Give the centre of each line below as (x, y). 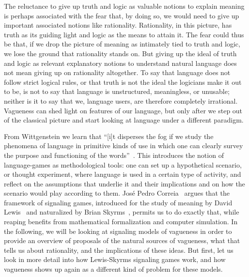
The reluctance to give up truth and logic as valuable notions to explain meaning (124, 6)
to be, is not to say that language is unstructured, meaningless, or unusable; (117, 91)
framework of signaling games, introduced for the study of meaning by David (118, 202)
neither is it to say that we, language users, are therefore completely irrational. (121, 100)
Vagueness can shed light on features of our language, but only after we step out (123, 110)
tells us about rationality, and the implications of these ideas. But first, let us (119, 250)
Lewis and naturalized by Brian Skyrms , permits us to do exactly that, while (122, 212)
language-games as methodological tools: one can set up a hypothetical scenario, (123, 164)
